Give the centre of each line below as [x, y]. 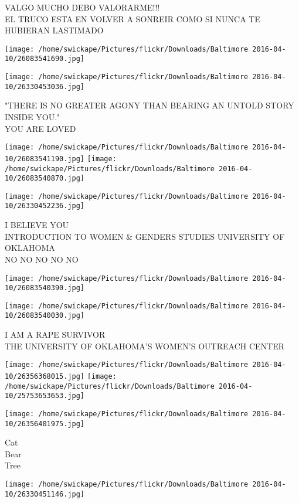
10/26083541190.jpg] [45, 159]
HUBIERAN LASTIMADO [54, 30]
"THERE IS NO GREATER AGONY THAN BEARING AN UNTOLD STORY [149, 105]
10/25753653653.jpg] [45, 396]
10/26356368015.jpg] [45, 376]
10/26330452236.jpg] [45, 206]
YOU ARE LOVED [40, 128]
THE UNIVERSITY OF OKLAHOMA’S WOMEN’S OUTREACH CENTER [145, 346]
